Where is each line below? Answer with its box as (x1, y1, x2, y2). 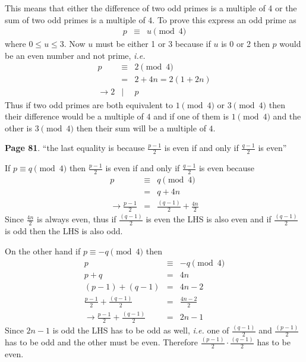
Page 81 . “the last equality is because (5, 141, 145, 154)
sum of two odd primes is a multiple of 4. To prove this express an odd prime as (5, 13, 296, 26)
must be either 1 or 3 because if (95, 37, 211, 50)
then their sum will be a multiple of (76, 121, 206, 134)
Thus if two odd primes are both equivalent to (5, 98, 173, 111)
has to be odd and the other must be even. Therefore (5, 336, 198, 348)
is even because (198, 162, 255, 174)
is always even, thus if (37, 213, 116, 225)
